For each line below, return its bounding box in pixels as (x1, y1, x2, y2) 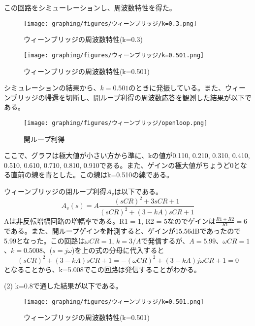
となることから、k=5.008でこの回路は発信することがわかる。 (4, 264, 201, 274)
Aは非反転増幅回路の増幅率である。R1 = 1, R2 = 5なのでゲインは (4, 216, 216, 226)
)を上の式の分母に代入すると (72, 245, 164, 255)
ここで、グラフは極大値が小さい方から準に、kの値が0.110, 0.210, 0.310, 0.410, (4, 150, 250, 161)
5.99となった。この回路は (4, 235, 85, 245)
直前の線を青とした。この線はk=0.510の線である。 (10, 169, 174, 180)
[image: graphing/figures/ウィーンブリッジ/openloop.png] (24, 119, 208, 126)
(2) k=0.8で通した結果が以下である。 (4, 281, 123, 291)
